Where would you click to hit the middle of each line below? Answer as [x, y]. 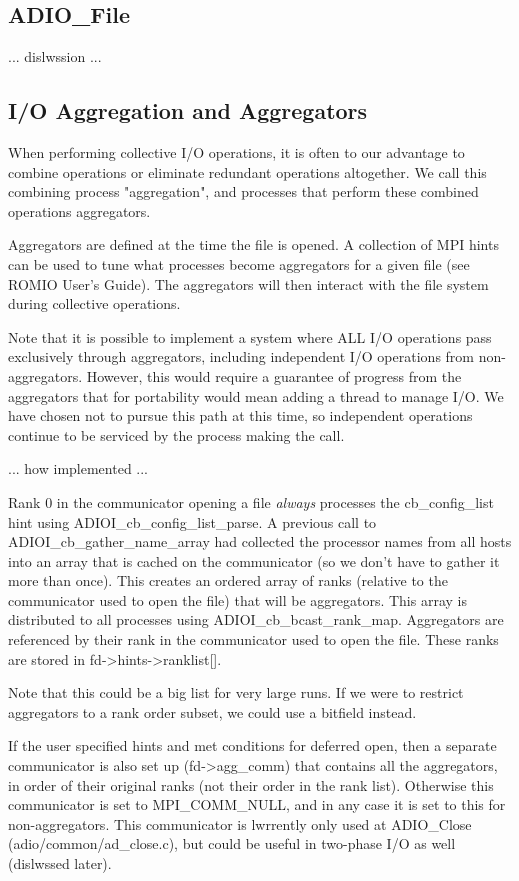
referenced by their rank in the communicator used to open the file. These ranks [253, 639]
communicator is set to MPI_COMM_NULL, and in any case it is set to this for [257, 804]
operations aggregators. [79, 210]
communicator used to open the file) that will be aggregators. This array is [237, 599]
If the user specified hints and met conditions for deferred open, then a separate [252, 745]
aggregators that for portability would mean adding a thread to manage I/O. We [256, 395]
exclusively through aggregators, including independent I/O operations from [241, 356]
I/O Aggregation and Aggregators [188, 110]
